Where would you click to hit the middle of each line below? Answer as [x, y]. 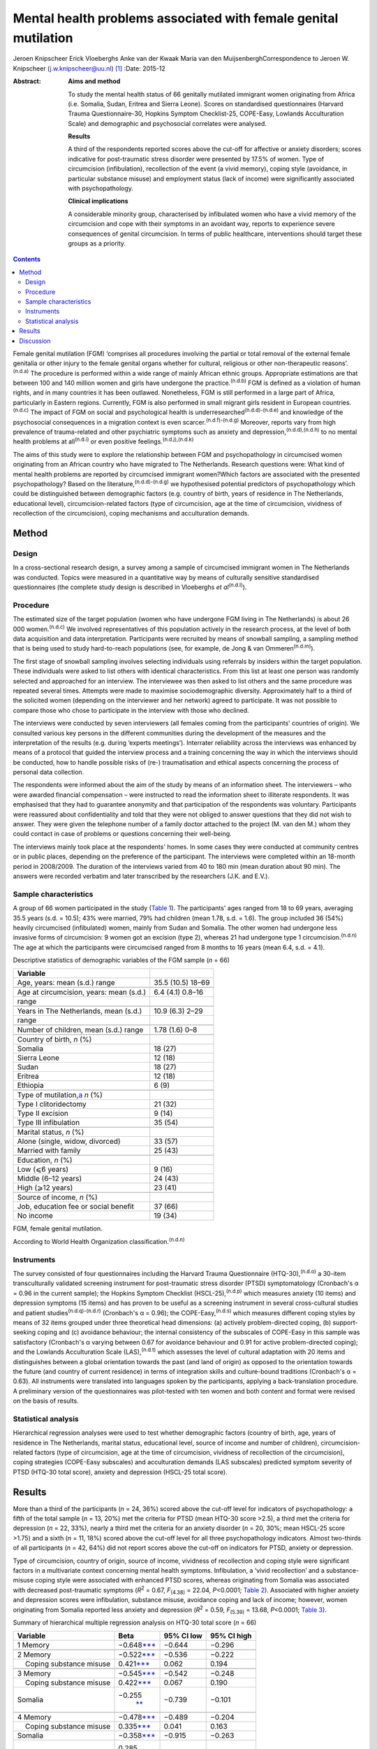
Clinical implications [98, 201]
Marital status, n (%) [51, 1132]
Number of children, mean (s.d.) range [80, 1030]
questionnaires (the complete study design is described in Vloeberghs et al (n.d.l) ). [130, 586]
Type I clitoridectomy [52, 1104]
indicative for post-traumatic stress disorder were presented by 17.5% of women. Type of [196, 159]
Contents [27, 260]
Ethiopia [31, 1086]
